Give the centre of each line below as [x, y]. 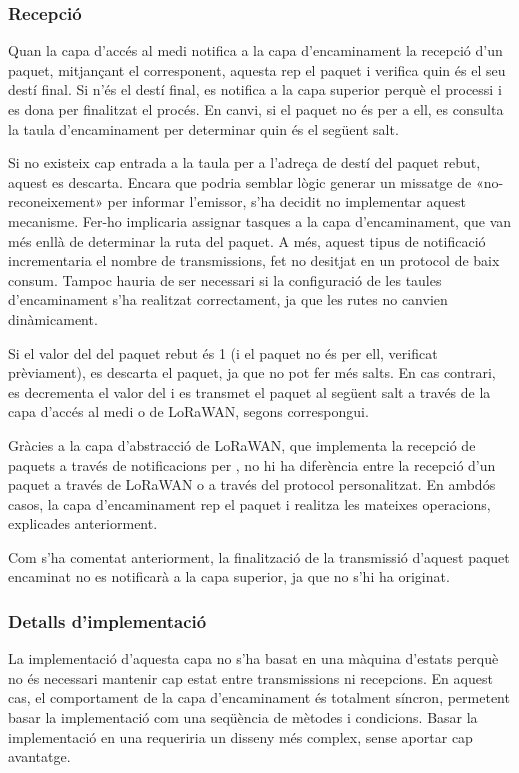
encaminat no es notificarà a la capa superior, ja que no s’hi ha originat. [229, 576]
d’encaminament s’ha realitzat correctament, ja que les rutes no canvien [228, 299]
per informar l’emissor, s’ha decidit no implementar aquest [286, 201]
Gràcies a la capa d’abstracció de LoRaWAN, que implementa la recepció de [242, 444]
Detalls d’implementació [107, 620]
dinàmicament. [53, 318]
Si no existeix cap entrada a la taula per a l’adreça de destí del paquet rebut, [244, 162]
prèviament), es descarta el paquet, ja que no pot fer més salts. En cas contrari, [252, 372]
